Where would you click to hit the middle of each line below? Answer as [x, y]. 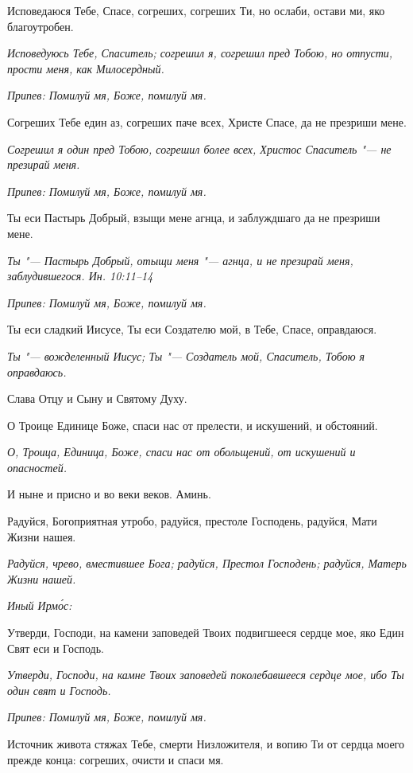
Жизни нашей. [42, 578]
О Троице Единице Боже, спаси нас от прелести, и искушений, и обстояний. [193, 425]
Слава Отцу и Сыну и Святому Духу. [97, 398]
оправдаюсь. [37, 371]
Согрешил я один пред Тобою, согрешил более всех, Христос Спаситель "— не [199, 148]
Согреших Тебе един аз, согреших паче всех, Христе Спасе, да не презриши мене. [207, 121]
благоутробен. [41, 26]
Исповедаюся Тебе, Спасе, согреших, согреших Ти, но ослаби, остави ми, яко [196, 10]
